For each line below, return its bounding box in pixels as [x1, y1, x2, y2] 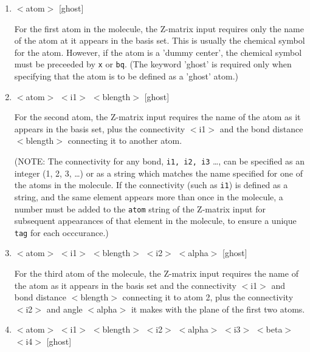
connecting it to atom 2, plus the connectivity [122, 291, 294, 303]
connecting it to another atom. [67, 134, 182, 147]
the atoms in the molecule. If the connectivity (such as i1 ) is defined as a [14, 178, 288, 191]
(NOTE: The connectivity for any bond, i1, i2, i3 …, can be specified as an [14, 155, 305, 167]
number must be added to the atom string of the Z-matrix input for [14, 202, 266, 215]
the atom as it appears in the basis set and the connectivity [14, 279, 236, 291]
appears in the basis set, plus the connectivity [14, 122, 185, 135]
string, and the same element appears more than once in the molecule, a [14, 190, 283, 203]
